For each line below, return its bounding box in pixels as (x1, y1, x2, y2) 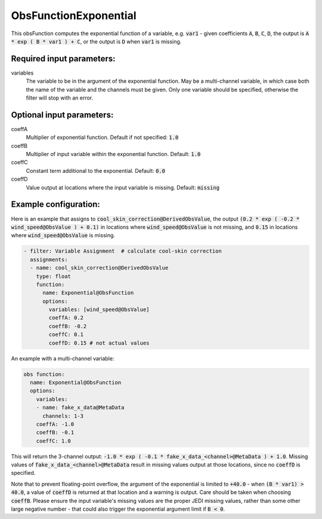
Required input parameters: (11, 54, 116, 64)
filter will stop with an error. (26, 94, 94, 101)
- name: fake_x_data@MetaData (36, 404, 125, 411)
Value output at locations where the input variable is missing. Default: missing (26, 184, 220, 191)
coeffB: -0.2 (48, 322, 87, 330)
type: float (36, 273, 72, 279)
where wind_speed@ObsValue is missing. (11, 232, 116, 239)
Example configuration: (11, 200, 101, 210)
